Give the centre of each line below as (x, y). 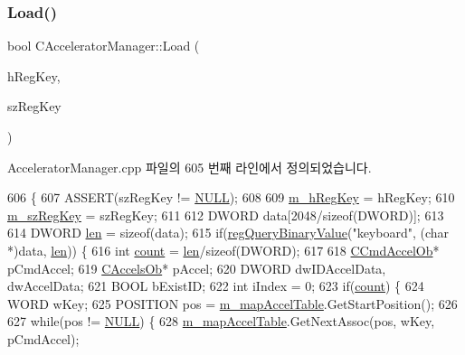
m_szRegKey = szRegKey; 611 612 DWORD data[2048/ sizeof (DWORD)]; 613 (226, 215)
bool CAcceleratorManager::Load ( (104, 46)
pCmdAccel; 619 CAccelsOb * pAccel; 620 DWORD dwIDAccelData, (197, 268)
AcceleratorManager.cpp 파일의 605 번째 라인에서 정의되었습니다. (190, 167)
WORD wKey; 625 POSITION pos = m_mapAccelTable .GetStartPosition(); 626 (232, 303)
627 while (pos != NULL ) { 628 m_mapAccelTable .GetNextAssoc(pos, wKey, (221, 321)
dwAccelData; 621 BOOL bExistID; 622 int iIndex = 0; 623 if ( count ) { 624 (216, 286)
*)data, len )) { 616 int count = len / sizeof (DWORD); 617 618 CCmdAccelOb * (223, 250)
